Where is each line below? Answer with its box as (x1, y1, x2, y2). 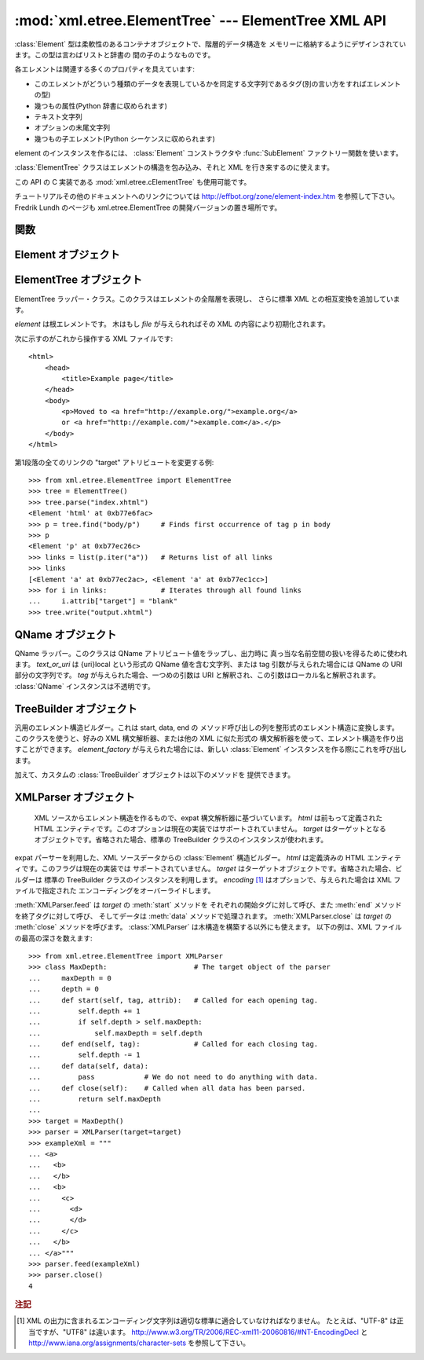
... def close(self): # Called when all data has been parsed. (28, 1083, 306, 1092)
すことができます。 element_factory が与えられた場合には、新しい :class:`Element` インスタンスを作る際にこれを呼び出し (14, 745, 408, 754)
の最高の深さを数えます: (14, 933, 93, 943)
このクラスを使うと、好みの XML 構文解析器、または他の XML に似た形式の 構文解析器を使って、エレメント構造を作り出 (14, 734, 404, 743)
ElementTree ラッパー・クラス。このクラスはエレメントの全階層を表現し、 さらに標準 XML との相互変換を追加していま (14, 294, 400, 303)
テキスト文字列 (34, 112, 82, 121)
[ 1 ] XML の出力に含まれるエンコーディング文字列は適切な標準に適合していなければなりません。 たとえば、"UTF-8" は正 (16, 1316, 404, 1325)
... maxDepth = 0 (28, 973, 111, 982)
